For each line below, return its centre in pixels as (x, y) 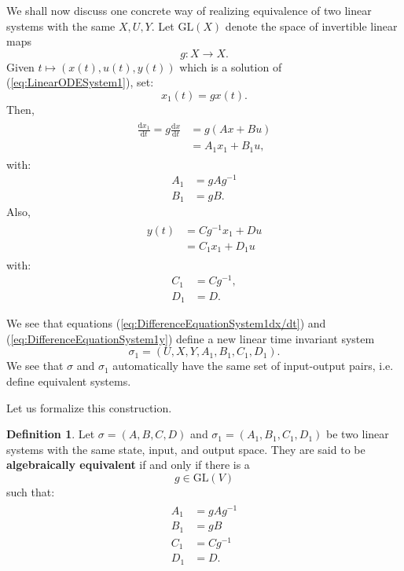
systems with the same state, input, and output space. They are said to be (186, 449)
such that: (31, 491)
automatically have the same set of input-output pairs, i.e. (253, 366)
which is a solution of (231, 66)
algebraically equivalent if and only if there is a (128, 465)
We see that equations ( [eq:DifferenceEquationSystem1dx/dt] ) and (166, 323)
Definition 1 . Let (51, 434)
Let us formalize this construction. (89, 407)
